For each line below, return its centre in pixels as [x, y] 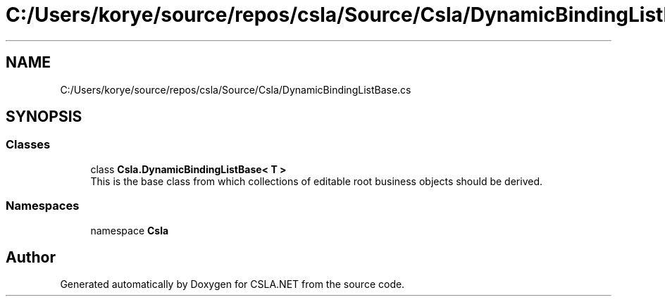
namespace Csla [130, 230]
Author [31, 257]
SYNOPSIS [44, 117]
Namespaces [43, 206]
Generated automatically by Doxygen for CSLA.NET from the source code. [232, 284]
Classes [28, 145]
